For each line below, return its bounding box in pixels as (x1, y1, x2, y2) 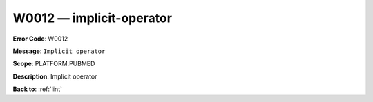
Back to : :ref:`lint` (12, 85, 62, 93)
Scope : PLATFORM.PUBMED (12, 59, 95, 68)
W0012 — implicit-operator (12, 10, 173, 25)
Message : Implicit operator (12, 47, 106, 55)
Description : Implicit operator (12, 72, 97, 81)
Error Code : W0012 (12, 34, 68, 43)
